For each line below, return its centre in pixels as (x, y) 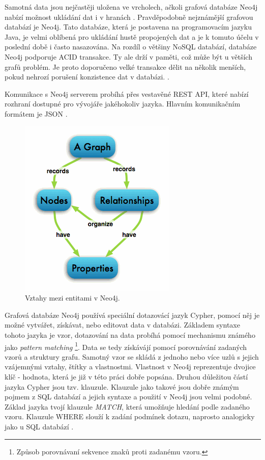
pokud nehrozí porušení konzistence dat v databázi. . (87, 77)
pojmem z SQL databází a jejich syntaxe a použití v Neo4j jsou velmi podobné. (128, 397)
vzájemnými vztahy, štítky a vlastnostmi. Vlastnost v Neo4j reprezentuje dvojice (130, 367)
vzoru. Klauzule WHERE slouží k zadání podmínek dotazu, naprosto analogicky (130, 416)
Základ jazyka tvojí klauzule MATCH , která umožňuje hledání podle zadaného (127, 406)
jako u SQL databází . (39, 426)
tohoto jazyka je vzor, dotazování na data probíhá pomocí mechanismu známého (130, 334)
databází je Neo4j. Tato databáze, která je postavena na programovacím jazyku (128, 27)
